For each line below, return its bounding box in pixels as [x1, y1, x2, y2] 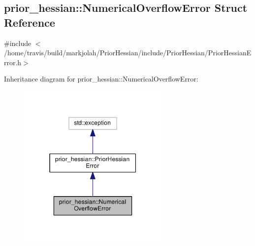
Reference [4, 14, 55, 30]
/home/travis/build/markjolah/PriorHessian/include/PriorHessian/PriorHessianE [4, 47, 252, 58]
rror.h [4, 57, 22, 67]
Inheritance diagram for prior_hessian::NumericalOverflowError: [4, 74, 198, 84]
